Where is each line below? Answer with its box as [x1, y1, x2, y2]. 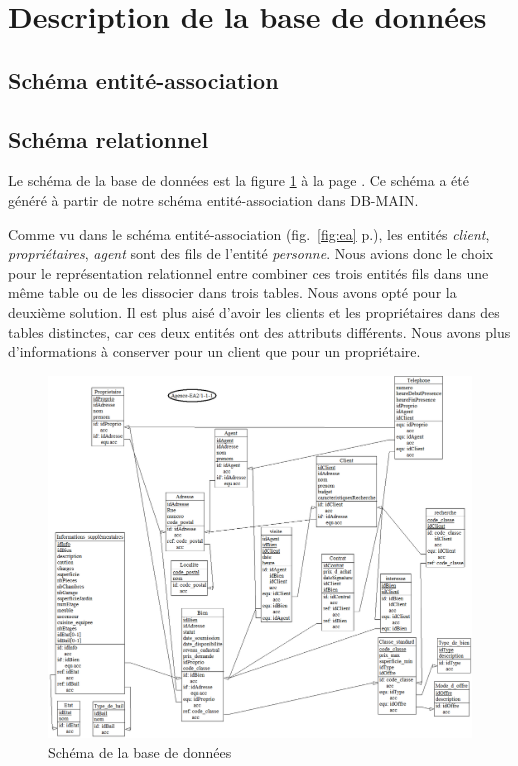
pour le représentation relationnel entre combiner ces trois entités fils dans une [8, 262, 489, 283]
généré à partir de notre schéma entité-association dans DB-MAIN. [8, 189, 419, 210]
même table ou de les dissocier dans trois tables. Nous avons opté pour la [8, 282, 457, 303]
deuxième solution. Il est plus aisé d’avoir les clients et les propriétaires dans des [8, 301, 500, 322]
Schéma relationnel [8, 123, 209, 154]
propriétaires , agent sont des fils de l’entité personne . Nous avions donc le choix [8, 243, 494, 264]
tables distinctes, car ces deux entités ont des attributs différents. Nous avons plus [8, 321, 511, 342]
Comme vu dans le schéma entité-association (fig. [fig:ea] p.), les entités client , [8, 223, 490, 244]
